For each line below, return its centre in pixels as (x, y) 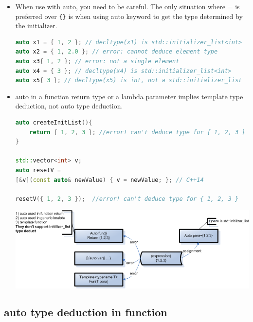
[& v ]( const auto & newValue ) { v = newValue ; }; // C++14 (109, 180)
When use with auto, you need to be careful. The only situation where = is (127, 6)
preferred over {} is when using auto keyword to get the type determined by (129, 16)
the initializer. (36, 26)
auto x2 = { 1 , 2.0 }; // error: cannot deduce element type (117, 52)
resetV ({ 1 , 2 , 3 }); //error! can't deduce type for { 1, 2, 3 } (127, 199)
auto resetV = (38, 170)
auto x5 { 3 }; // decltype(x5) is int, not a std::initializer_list (129, 80)
